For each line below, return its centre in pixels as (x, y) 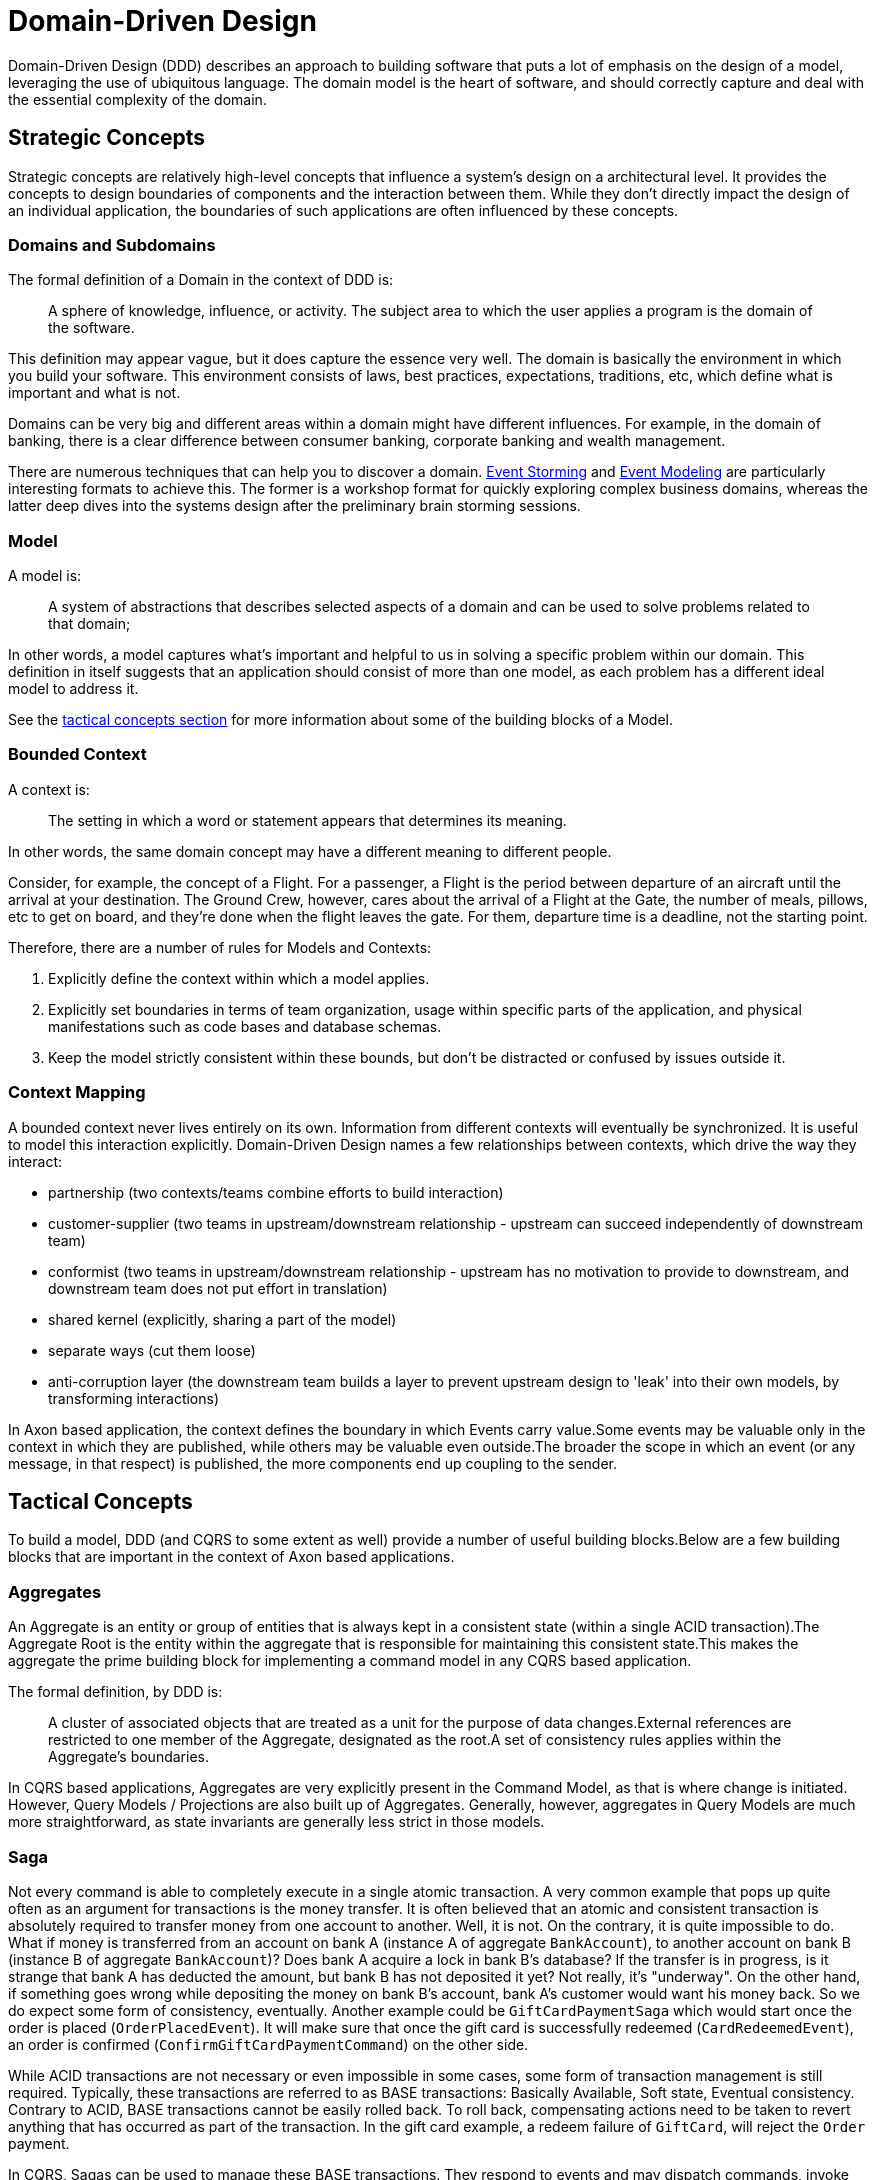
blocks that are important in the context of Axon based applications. (231, 1557)
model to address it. (73, 689)
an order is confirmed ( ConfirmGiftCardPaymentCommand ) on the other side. (268, 2044)
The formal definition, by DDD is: (115, 1692)
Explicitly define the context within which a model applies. (239, 978)
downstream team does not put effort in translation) (218, 1288)
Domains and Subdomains (112, 244)
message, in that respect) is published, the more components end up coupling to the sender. (312, 1463)
